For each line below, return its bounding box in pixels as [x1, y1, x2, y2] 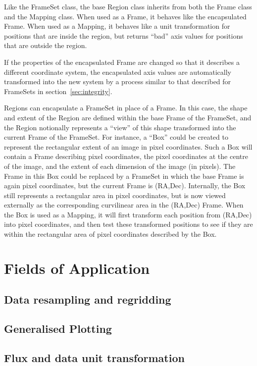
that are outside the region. [4, 40, 87, 51]
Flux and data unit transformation [4, 350, 185, 365]
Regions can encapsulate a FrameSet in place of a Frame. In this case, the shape [4, 103, 248, 113]
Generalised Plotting [4, 321, 112, 336]
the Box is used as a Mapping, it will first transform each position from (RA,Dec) [4, 209, 252, 219]
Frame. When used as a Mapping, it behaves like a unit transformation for [4, 21, 230, 31]
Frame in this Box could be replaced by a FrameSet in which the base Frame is [4, 170, 244, 181]
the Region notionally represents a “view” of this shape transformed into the [4, 122, 236, 132]
